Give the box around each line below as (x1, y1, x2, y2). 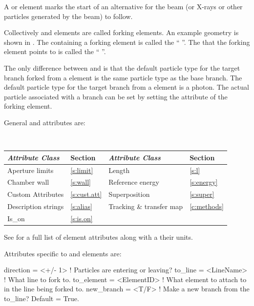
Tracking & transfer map (108, 201, 183, 211)
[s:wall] (70, 177, 91, 187)
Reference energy (108, 177, 159, 187)
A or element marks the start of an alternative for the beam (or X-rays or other (4, 1, 243, 11)
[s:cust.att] (70, 189, 102, 199)
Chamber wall (7, 177, 49, 187)
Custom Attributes (7, 189, 64, 199)
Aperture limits (7, 165, 54, 175)
